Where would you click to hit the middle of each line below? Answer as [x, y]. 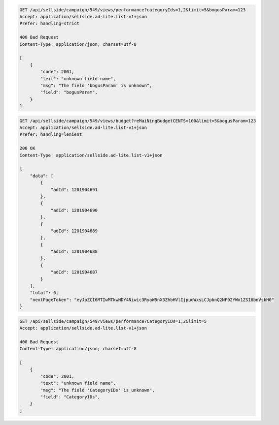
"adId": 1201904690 [74, 210]
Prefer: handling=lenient [51, 135]
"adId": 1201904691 [74, 190]
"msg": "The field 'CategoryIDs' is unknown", [97, 390]
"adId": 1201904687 [74, 272]
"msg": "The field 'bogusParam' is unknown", [96, 85]
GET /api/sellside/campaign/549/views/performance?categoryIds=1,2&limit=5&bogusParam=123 [133, 10]
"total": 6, [44, 293]
